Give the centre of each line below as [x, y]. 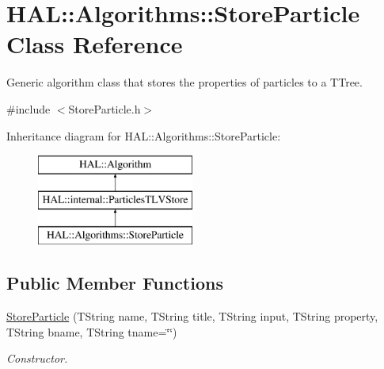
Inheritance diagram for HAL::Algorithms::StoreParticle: [144, 135]
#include [29, 108]
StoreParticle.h [105, 108]
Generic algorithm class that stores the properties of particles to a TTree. [184, 82]
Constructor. [37, 358]
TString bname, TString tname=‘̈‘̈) [92, 331]
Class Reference [95, 44]
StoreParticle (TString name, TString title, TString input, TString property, [192, 316]
